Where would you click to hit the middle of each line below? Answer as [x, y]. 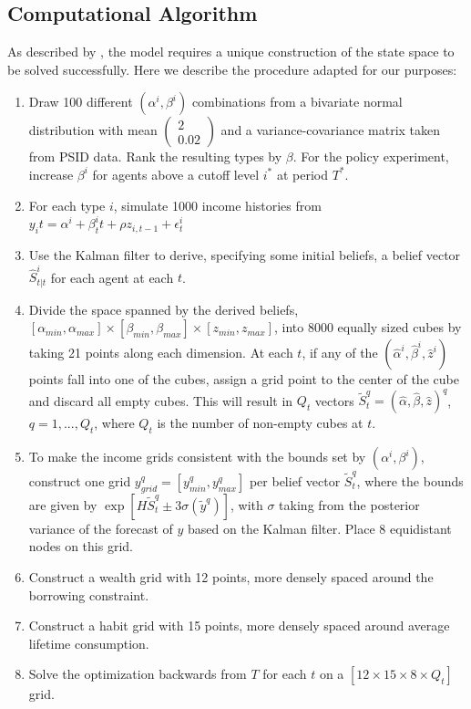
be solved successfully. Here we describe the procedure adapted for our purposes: [232, 69]
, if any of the [340, 353]
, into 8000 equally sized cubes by [368, 327]
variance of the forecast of [101, 528]
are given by [63, 504]
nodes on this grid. [81, 546]
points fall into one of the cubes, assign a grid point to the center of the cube [244, 379]
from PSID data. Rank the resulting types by [155, 156]
